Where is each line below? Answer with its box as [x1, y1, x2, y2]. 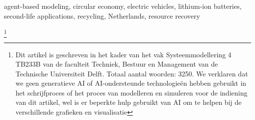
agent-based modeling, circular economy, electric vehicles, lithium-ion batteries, [4, 1, 242, 11]
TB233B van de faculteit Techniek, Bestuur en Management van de [15, 59, 218, 69]
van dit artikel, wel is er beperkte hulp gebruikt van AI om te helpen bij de [15, 97, 242, 107]
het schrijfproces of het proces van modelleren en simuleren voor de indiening [15, 87, 248, 97]
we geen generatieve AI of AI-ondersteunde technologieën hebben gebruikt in [15, 78, 247, 88]
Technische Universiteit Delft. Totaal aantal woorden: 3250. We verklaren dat [15, 68, 248, 78]
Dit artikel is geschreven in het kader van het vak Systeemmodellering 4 [15, 49, 231, 59]
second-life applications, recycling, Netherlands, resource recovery [4, 10, 200, 21]
